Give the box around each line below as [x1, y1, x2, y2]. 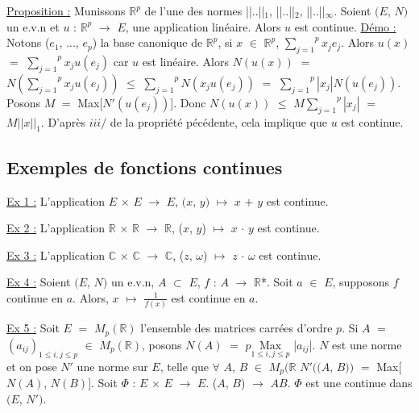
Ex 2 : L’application [6, 219, 106, 236]
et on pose [6, 357, 57, 374]
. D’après [40, 113, 86, 130]
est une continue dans [305, 374, 413, 391]
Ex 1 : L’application [6, 192, 106, 209]
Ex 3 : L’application [6, 246, 106, 263]
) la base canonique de [92, 34, 203, 51]
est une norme [332, 336, 402, 353]
